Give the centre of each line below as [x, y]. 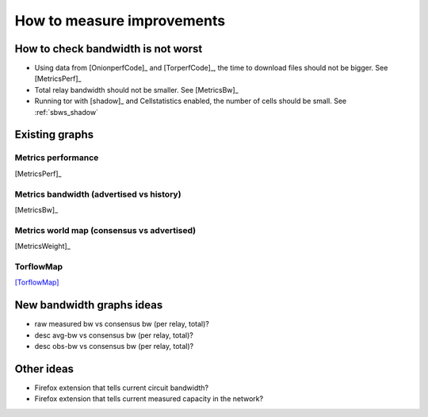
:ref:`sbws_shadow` [67, 112]
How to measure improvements [120, 21]
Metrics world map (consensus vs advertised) [105, 230]
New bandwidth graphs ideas [89, 305]
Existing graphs [54, 135]
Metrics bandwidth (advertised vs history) [98, 194]
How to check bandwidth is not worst [109, 49]
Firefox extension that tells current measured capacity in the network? [149, 399]
